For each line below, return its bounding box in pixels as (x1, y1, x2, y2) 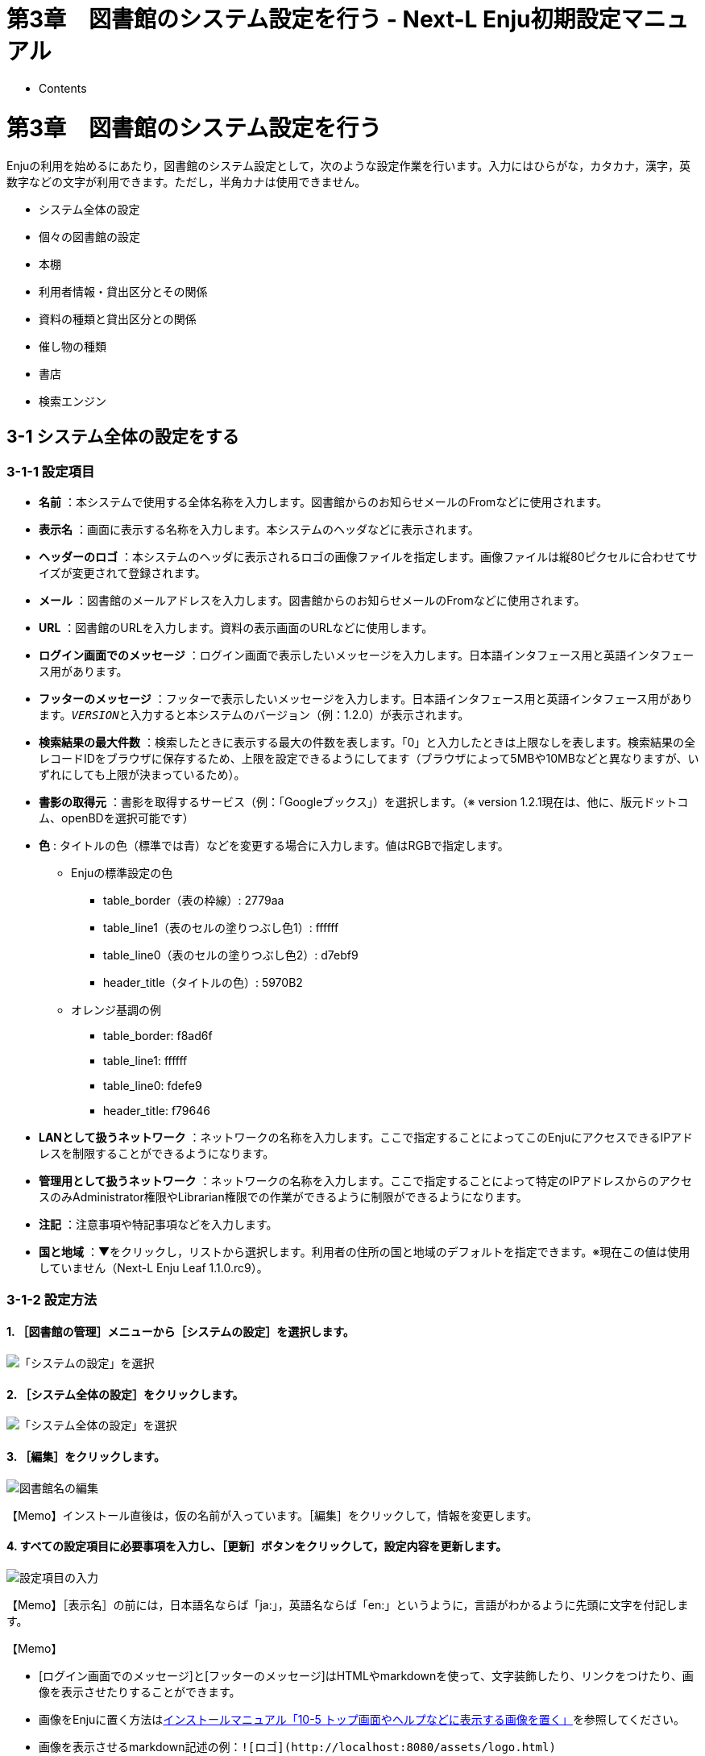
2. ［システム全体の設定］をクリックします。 (6, 1387, 244, 1401)
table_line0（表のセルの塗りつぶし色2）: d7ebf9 (103, 948, 359, 963)
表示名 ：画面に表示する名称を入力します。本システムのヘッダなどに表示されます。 (39, 522, 479, 537)
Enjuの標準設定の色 (71, 866, 173, 880)
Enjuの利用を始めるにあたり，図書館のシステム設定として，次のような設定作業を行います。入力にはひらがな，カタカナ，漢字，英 (6, 159, 691, 173)
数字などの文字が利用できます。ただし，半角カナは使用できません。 (6, 175, 367, 189)
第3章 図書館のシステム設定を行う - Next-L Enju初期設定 (6, 6, 621, 33)
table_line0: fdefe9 (103, 1079, 202, 1093)
